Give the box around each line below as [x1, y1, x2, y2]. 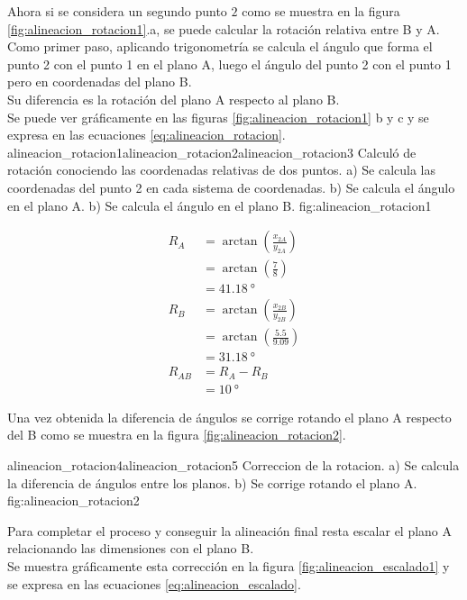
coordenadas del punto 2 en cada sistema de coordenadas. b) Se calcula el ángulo [7, 177, 455, 196]
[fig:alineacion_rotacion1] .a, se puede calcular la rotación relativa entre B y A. [7, 19, 440, 38]
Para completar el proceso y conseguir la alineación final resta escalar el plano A [7, 521, 453, 540]
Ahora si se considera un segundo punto [7, 2, 227, 20]
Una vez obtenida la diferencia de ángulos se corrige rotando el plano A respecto [7, 407, 452, 426]
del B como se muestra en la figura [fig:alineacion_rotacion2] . [7, 425, 346, 444]
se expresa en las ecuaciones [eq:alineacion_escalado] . [7, 574, 301, 593]
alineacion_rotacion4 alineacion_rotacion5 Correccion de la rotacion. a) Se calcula [7, 456, 460, 475]
